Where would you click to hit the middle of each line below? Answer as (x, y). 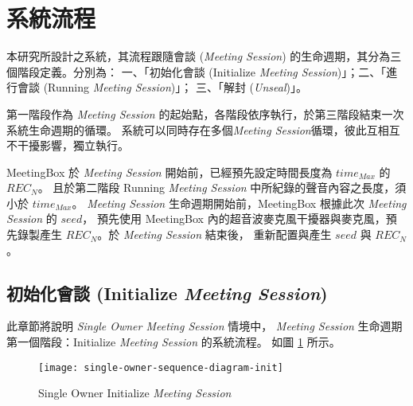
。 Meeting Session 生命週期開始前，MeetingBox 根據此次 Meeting (239, 203)
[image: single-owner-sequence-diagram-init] (161, 367)
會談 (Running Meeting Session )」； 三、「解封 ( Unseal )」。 (162, 87)
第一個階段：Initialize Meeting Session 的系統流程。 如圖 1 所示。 (173, 342)
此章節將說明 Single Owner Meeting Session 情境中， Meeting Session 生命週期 (205, 326)
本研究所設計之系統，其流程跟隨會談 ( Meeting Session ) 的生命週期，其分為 (199, 56)
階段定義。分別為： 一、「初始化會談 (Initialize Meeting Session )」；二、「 (202, 71)
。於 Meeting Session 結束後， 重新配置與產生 (214, 234)
